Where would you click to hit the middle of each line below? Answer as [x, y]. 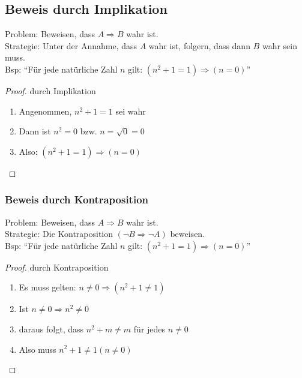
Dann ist [35, 131]
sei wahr [131, 111]
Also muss [38, 349]
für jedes [149, 328]
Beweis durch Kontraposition [77, 199]
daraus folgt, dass [51, 328]
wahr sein [279, 45]
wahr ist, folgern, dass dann [199, 45]
